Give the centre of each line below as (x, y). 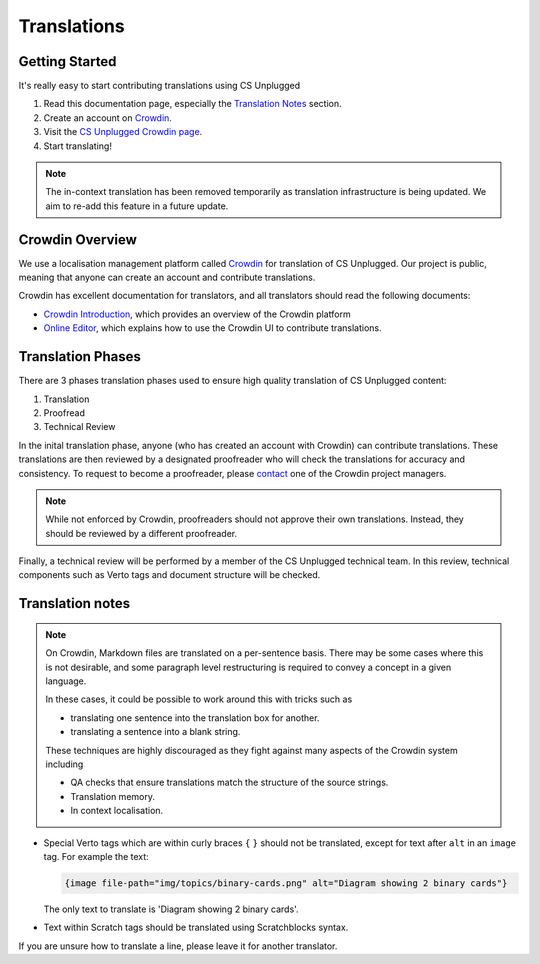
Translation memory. (112, 796)
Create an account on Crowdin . (107, 117)
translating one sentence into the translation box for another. (195, 717)
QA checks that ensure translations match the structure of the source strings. (229, 782)
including (64, 764)
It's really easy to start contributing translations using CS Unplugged (159, 86)
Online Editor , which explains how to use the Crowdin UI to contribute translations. (212, 328)
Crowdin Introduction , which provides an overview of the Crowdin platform (197, 314)
